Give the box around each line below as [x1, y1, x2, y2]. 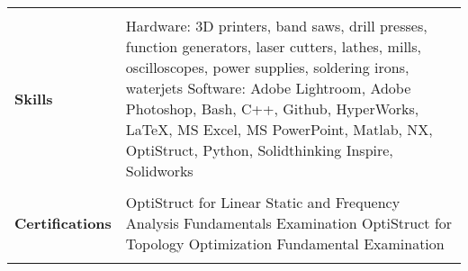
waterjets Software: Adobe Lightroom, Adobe [125, 77, 411, 98]
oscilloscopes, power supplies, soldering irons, [125, 57, 409, 77]
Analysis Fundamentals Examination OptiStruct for [125, 212, 453, 233]
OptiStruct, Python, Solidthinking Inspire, [125, 140, 393, 160]
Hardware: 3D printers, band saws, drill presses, [125, 15, 427, 36]
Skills [14, 87, 53, 109]
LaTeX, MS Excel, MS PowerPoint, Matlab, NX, [125, 119, 433, 140]
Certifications [14, 212, 112, 233]
